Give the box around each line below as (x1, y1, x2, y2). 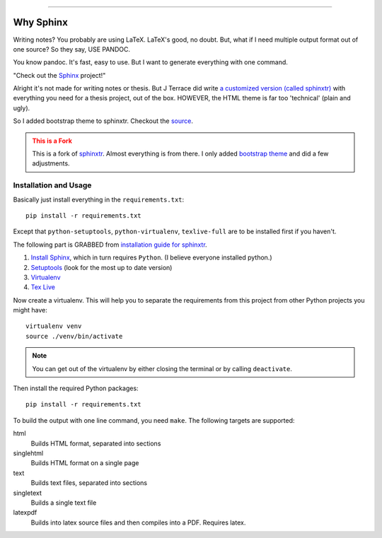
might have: (13, 306, 47, 315)
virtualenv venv (25, 322, 82, 330)
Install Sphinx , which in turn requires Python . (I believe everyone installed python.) (30, 253, 272, 262)
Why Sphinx (13, 16, 69, 28)
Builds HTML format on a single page (30, 459, 139, 467)
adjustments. (32, 159, 70, 168)
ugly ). (13, 103, 30, 112)
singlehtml (13, 449, 44, 457)
